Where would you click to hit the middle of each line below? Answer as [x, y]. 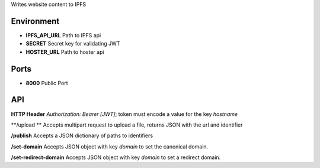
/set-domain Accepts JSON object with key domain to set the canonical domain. [110, 146]
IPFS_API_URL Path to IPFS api [63, 35]
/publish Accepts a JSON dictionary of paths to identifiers [82, 135]
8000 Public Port [47, 83]
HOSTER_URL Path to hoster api [65, 52]
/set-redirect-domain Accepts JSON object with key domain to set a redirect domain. [116, 157]
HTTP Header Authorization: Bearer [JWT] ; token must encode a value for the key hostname [124, 114]
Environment [35, 21]
